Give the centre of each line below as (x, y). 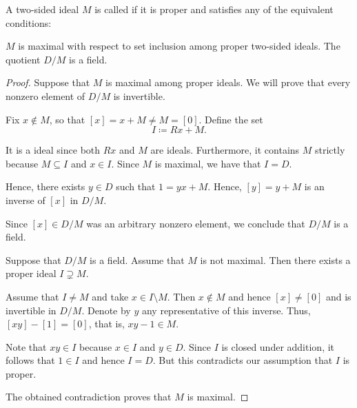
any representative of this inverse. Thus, (226, 310)
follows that (30, 360)
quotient (23, 59)
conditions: (29, 22)
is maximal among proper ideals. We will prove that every (228, 82)
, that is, (106, 324)
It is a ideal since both (53, 150)
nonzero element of (45, 95)
